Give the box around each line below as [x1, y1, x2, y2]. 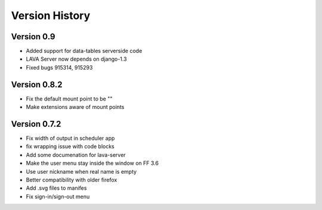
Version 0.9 [11, 32, 55, 42]
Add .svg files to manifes [26, 184, 87, 192]
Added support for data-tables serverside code [26, 48, 143, 55]
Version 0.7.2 [11, 119, 61, 129]
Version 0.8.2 [11, 79, 63, 89]
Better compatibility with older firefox [26, 176, 117, 183]
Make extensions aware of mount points [26, 104, 125, 111]
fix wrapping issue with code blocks [26, 143, 114, 150]
